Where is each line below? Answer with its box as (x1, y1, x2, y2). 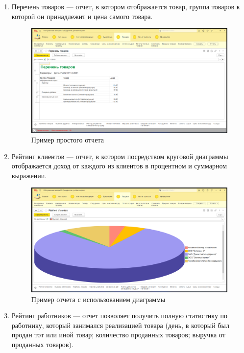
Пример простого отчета (31, 135, 104, 145)
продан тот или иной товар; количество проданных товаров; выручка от (11, 329, 225, 340)
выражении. (11, 170, 47, 180)
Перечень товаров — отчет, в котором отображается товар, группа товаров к (11, 1, 240, 11)
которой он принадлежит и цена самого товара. (11, 11, 153, 21)
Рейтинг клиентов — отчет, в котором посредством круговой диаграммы (11, 151, 228, 161)
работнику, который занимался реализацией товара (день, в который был (11, 320, 229, 330)
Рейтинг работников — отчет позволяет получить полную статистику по (11, 310, 228, 321)
